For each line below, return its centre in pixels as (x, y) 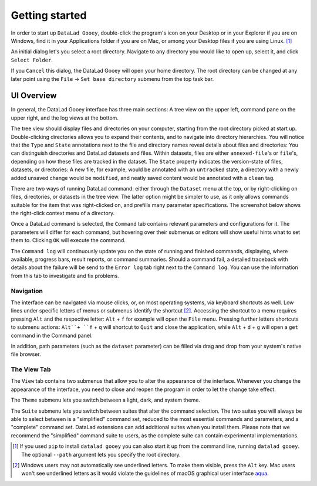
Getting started (49, 15)
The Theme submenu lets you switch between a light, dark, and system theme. (106, 400)
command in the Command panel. (52, 335)
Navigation (27, 291)
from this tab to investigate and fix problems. (65, 276)
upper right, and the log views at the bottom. (65, 118)
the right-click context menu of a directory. (63, 213)
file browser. (26, 354)
